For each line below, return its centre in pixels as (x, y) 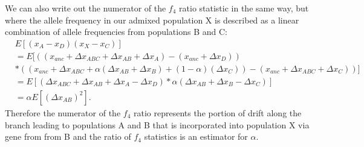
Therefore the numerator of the (63, 112)
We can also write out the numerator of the (86, 8)
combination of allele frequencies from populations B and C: (116, 32)
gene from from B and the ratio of (68, 136)
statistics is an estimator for (196, 136)
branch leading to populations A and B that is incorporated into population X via (157, 124)
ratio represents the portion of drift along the (217, 112)
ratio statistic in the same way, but (244, 8)
